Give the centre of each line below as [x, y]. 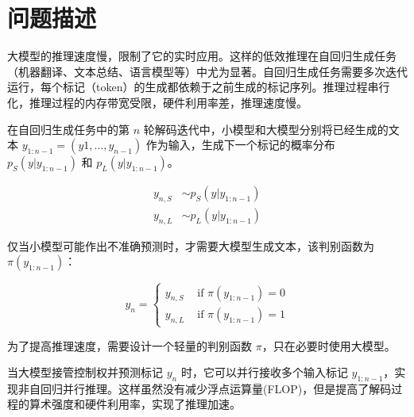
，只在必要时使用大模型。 [329, 345]
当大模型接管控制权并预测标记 [85, 372]
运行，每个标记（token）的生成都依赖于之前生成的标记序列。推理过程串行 [199, 87]
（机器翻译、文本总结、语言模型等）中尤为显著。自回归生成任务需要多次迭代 [207, 71]
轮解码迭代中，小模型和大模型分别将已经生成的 [266, 129]
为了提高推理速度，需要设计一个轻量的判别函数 [130, 345]
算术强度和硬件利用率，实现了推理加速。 [135, 404]
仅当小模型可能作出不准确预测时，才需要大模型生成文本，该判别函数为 [191, 245]
